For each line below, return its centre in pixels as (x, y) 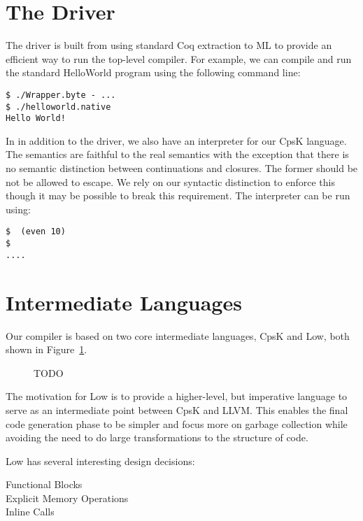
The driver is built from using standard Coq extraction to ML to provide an (169, 45)
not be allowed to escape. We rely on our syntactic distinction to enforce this (170, 181)
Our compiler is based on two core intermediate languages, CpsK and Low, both (178, 335)
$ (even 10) (36, 232)
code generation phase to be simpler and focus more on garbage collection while (177, 423)
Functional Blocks (44, 484)
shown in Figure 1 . (47, 349)
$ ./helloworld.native (58, 107)
